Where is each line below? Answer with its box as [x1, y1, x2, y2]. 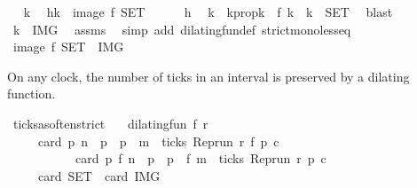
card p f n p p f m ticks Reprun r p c [75, 149, 327, 168]
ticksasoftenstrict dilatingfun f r [12, 114, 208, 132]
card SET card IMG [37, 166, 161, 184]
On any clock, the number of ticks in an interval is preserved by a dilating [7, 67, 410, 85]
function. [7, 84, 56, 103]
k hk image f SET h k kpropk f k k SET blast [23, 3, 393, 20]
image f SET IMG [12, 37, 124, 56]
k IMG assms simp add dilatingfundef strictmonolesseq [12, 20, 351, 38]
